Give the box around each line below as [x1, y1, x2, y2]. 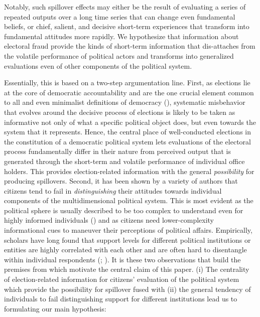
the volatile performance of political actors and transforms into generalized [4, 50, 234, 61]
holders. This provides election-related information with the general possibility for [4, 166, 254, 176]
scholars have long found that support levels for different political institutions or [4, 234, 251, 245]
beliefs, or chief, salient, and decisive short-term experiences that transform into [4, 21, 249, 32]
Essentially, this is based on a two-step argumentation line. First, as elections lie [4, 77, 250, 88]
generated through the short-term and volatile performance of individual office [4, 155, 245, 166]
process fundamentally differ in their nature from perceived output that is [4, 146, 231, 156]
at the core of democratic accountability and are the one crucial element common [4, 87, 254, 97]
